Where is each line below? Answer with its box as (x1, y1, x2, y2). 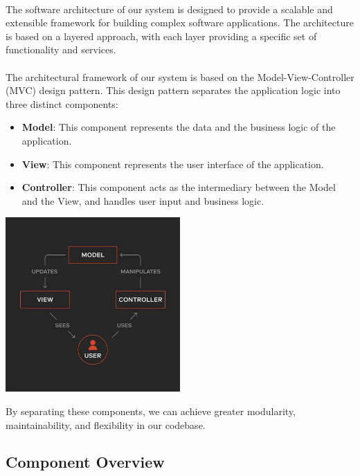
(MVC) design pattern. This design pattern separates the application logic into (6, 83, 341, 98)
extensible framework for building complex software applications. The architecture (6, 15, 354, 30)
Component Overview (6, 451, 165, 473)
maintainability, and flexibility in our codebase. (6, 417, 206, 432)
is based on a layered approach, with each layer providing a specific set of (6, 28, 317, 43)
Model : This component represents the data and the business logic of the (21, 120, 336, 134)
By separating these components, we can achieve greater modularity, (6, 403, 296, 418)
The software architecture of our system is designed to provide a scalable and (6, 1, 333, 16)
